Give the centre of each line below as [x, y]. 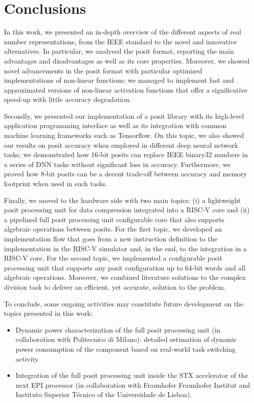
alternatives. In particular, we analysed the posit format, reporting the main [119, 51]
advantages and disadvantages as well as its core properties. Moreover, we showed [127, 60]
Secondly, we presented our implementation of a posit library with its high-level [124, 116]
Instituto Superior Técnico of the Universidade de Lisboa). [104, 394]
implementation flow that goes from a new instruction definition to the [111, 238]
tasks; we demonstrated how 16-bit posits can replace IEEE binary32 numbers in [126, 154]
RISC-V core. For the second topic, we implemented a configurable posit [113, 258]
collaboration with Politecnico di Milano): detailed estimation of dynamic [126, 339]
